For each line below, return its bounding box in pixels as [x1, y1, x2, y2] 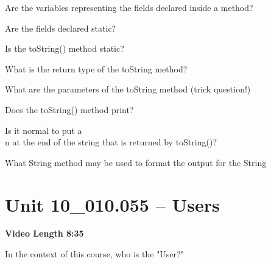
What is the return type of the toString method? [5, 62, 188, 75]
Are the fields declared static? [5, 21, 116, 34]
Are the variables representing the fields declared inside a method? [5, 1, 253, 13]
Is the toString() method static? [5, 42, 124, 55]
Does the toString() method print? [5, 103, 134, 116]
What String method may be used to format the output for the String [5, 156, 267, 168]
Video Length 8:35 [5, 227, 84, 240]
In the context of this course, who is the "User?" [5, 248, 184, 260]
